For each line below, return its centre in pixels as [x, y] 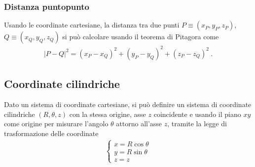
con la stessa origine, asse [108, 114]
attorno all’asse [139, 124]
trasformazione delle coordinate [51, 133]
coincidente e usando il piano [197, 114]
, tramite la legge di [197, 124]
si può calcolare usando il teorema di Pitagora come [141, 37]
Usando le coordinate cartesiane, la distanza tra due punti [92, 25]
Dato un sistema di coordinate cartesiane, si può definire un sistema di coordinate [128, 104]
